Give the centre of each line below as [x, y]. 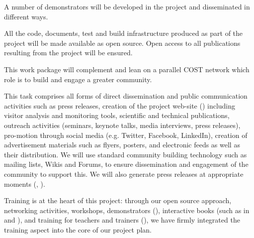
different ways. [26, 16]
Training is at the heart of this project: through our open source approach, [118, 200]
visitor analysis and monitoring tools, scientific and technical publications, [117, 115]
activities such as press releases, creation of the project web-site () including [120, 105]
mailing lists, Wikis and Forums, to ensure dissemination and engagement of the [126, 164]
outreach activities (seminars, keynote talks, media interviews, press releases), [122, 125]
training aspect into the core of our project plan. [78, 229]
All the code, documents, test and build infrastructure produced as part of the [124, 33]
